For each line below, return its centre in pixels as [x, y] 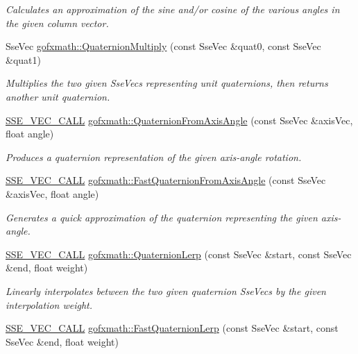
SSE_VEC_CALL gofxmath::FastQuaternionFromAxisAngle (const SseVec [166, 180]
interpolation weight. [49, 304]
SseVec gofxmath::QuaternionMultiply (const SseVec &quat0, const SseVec [163, 46]
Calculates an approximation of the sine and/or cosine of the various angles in [173, 9]
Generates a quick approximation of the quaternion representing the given [162, 217]
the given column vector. [57, 23]
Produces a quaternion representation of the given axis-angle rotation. [154, 157]
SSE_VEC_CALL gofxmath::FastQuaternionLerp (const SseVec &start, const [172, 328]
